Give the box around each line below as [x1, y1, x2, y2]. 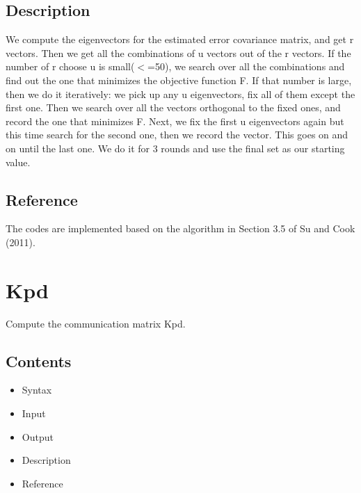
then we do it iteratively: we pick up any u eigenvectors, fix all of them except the [6, 86, 355, 101]
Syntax [22, 382, 52, 397]
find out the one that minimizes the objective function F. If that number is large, [6, 72, 352, 87]
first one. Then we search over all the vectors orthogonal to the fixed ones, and [6, 100, 341, 115]
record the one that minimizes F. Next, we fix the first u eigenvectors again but [6, 113, 344, 128]
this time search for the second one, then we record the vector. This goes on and [6, 127, 348, 142]
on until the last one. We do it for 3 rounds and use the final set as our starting [6, 140, 345, 155]
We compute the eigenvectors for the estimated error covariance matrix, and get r [6, 32, 354, 47]
